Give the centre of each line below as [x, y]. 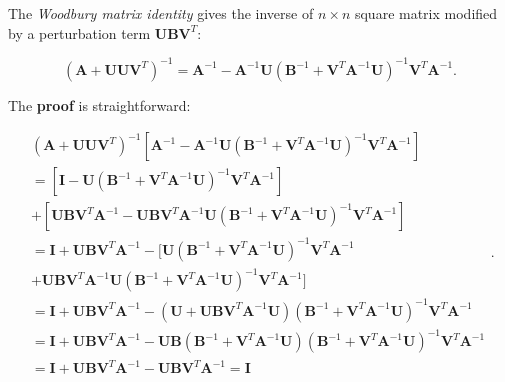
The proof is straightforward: [99, 104]
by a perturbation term [79, 32]
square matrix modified [426, 13]
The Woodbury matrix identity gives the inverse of [161, 13]
